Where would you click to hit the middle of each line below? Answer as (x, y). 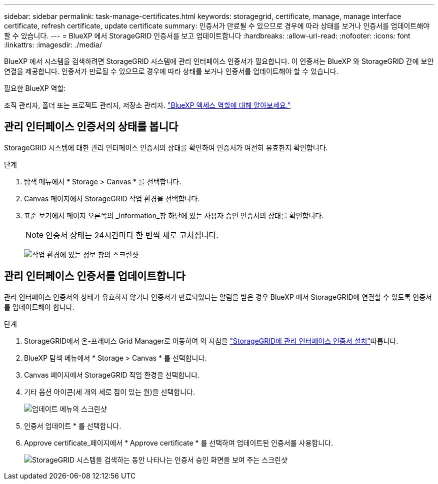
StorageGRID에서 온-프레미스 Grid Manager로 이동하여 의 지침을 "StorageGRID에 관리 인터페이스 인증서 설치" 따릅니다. (211, 341)
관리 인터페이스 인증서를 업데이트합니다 (95, 276)
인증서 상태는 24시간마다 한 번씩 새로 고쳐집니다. (132, 235)
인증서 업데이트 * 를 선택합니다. (73, 426)
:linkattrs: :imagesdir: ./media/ (53, 45)
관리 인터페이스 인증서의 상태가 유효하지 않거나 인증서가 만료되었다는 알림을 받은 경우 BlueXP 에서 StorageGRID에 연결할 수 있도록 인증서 (218, 297)
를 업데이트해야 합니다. (39, 307)
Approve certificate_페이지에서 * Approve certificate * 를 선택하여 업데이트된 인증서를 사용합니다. (178, 443)
